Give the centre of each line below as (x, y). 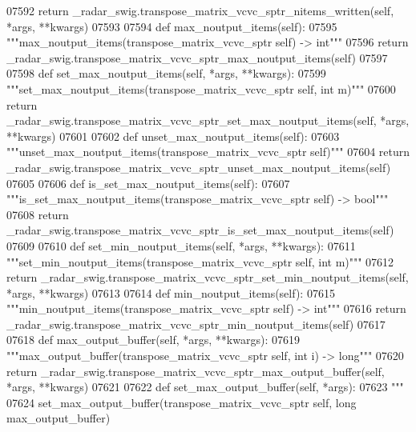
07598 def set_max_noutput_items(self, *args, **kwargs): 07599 (166, 73)
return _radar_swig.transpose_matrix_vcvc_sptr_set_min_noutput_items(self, (208, 277)
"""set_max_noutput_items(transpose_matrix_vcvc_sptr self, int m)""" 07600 (201, 88)
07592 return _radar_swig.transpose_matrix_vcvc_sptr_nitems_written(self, (200, 10)
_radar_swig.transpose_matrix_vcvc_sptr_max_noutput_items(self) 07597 (197, 57)
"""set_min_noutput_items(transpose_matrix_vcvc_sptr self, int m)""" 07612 (200, 261)
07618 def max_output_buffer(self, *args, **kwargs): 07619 (153, 340)
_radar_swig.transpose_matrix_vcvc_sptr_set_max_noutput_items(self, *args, (208, 120)
